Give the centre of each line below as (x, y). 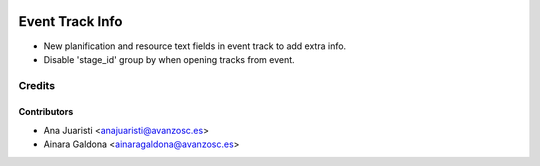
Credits (36, 85)
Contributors (46, 112)
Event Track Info (70, 21)
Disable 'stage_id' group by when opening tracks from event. (169, 59)
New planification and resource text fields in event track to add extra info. (195, 46)
